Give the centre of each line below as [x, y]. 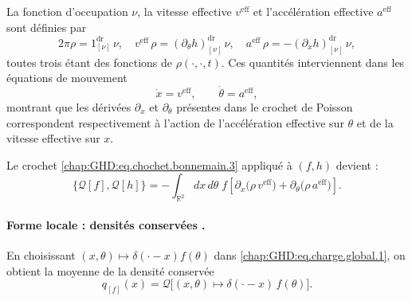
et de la [375, 122]
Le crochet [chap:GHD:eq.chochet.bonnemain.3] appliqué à [149, 164]
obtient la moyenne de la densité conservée [110, 270]
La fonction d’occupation [67, 11]
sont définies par [47, 27]
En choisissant [41, 254]
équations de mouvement [67, 78]
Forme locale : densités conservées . [106, 224]
